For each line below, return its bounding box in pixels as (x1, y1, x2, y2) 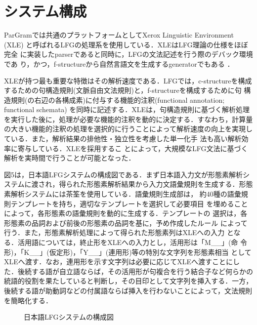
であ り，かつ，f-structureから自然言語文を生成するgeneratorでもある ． (4, 58, 234, 69)
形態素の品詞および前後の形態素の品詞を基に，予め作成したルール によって (4, 217, 248, 228)
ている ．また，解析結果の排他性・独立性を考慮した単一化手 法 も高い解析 (4, 133, 242, 144)
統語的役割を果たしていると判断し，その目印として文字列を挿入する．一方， (4, 276, 253, 286)
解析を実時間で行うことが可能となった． (4, 153, 135, 163)
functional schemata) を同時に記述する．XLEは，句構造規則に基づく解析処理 (4, 104, 250, 115)
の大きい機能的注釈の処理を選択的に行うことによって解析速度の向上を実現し (4, 123, 253, 134)
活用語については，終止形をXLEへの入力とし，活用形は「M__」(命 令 (17, 237, 248, 247)
